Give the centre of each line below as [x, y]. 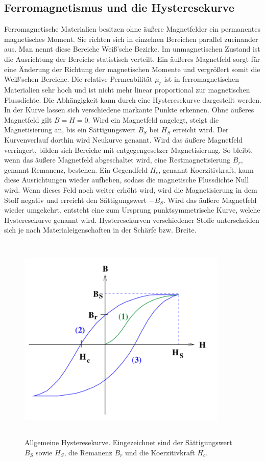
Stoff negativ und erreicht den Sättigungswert [76, 200]
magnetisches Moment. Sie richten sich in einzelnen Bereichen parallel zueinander [131, 39]
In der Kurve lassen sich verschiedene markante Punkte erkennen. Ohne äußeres [129, 110]
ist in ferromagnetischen [201, 79]
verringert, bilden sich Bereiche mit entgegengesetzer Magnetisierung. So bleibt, [129, 149]
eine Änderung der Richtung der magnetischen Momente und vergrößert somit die [132, 69]
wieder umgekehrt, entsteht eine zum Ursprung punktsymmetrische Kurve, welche [132, 210]
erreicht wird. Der [201, 130]
